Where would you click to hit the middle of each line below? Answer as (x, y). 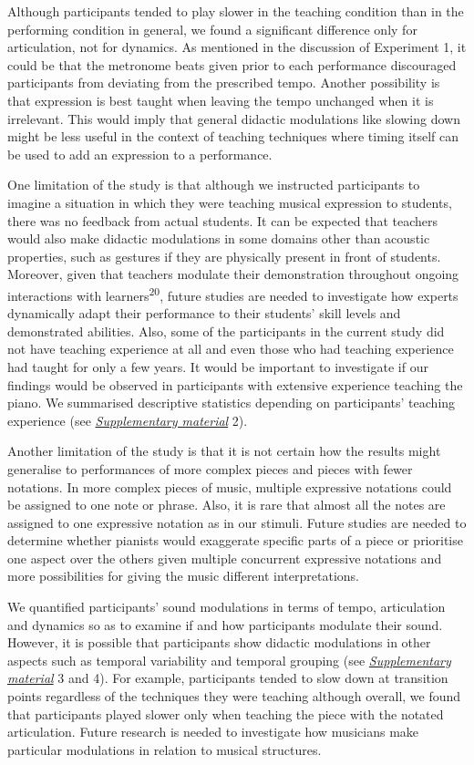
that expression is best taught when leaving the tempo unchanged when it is (221, 100)
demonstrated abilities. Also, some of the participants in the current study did (226, 331)
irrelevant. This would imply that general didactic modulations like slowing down (234, 118)
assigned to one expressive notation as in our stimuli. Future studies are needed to (237, 522)
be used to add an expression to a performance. (140, 154)
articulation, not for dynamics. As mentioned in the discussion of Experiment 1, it (237, 47)
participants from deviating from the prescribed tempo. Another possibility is (224, 83)
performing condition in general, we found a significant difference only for (212, 29)
